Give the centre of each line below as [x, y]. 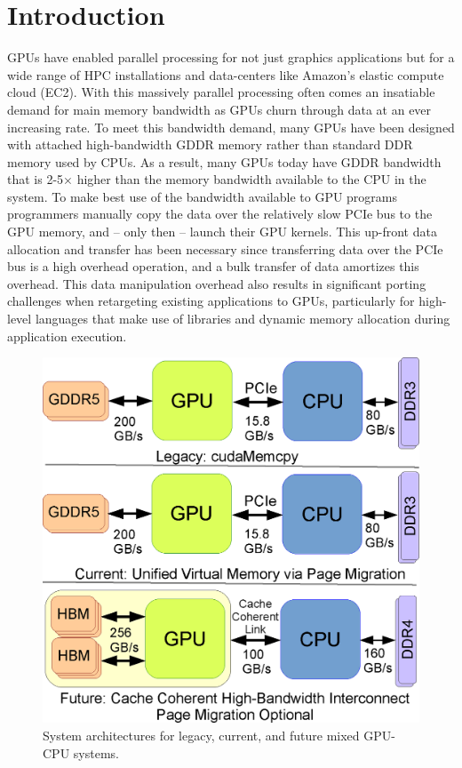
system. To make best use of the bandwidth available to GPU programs [203, 196]
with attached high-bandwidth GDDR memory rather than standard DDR [210, 144]
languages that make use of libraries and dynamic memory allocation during [243, 319]
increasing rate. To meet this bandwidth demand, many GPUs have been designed [231, 127]
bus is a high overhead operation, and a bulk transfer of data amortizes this [213, 266]
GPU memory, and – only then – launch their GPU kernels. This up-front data [222, 232]
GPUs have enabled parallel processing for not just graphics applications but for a [231, 57]
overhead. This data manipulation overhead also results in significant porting [217, 283]
